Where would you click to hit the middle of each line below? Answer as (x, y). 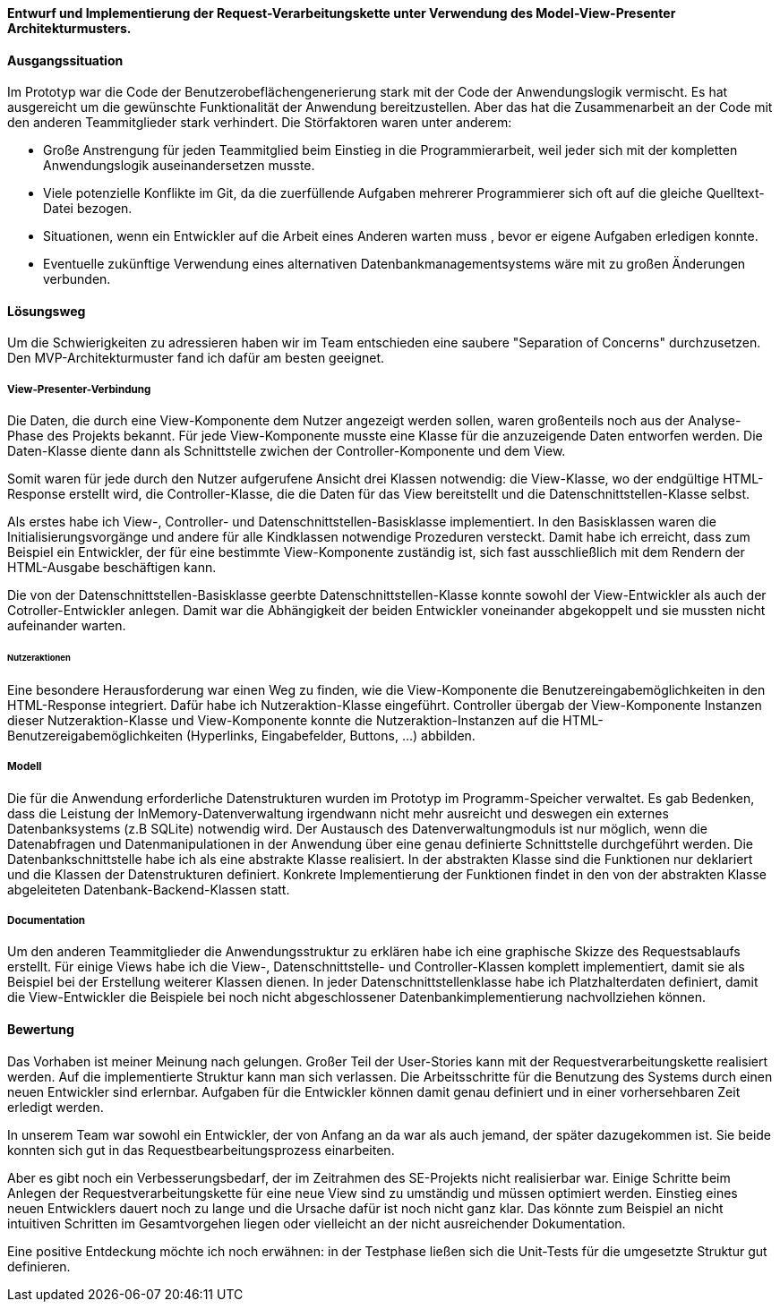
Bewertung (41, 1030)
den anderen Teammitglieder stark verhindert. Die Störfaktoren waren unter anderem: (260, 123)
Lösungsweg (47, 311)
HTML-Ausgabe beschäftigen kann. (112, 568)
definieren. (39, 1266)
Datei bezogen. (88, 209)
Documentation (47, 921)
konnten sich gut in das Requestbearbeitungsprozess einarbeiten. (201, 1150)
